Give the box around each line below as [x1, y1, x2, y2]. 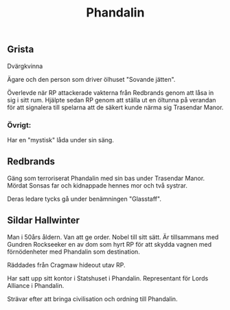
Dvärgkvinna [7, 62, 43, 70]
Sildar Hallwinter [7, 214, 80, 226]
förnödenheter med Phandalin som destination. [7, 247, 141, 256]
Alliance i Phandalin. [7, 281, 65, 289]
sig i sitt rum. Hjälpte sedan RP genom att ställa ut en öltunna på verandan [7, 96, 216, 104]
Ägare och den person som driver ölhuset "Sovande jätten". [7, 75, 176, 83]
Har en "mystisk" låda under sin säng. [7, 135, 115, 144]
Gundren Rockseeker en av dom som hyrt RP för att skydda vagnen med [7, 240, 211, 248]
